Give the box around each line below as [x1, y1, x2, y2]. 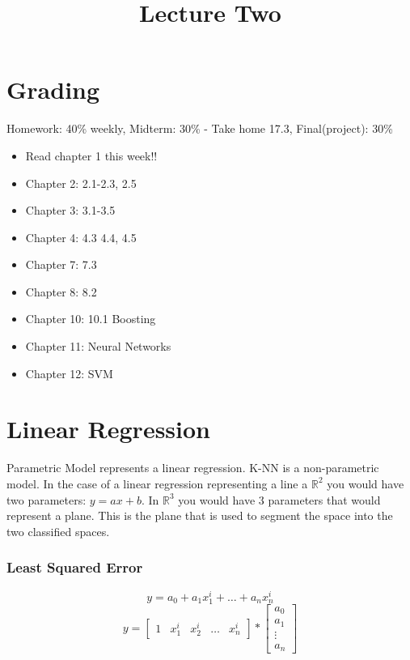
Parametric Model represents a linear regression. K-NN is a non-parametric [6, 459, 379, 476]
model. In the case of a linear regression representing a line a [6, 475, 308, 492]
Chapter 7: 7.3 [25, 256, 97, 273]
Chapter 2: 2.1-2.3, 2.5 [25, 174, 137, 191]
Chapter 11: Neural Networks [25, 338, 171, 355]
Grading [6, 73, 100, 106]
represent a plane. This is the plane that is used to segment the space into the [6, 507, 393, 524]
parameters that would [268, 491, 381, 508]
